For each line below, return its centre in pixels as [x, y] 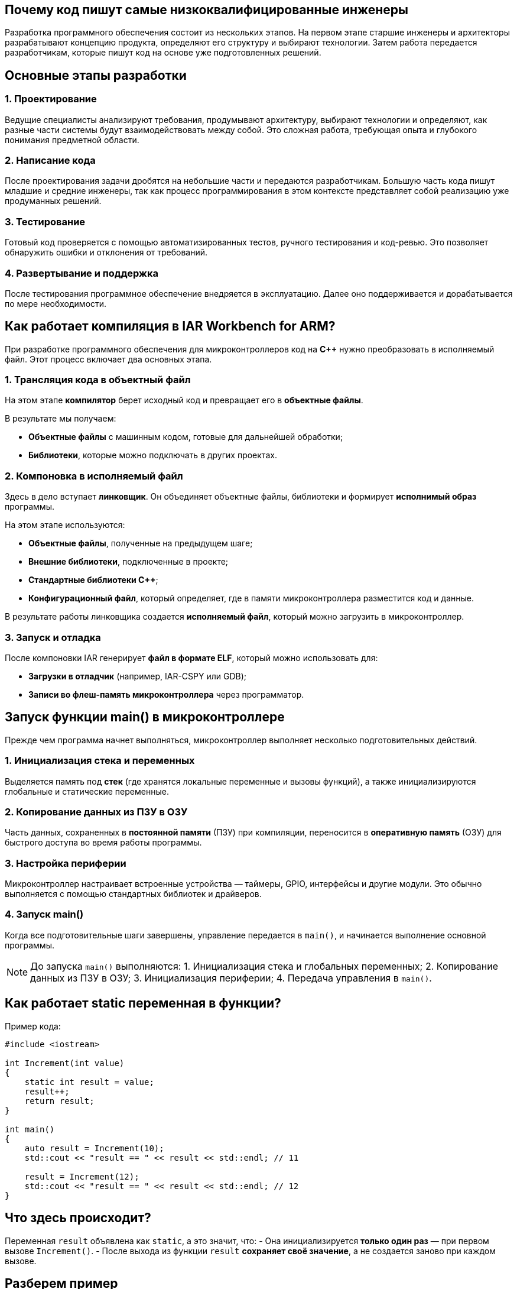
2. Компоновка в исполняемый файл [94, 476]
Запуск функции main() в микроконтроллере [145, 717]
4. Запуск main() [44, 914]
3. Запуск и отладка [53, 637]
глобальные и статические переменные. [87, 791]
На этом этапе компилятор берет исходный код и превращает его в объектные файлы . [184, 400]
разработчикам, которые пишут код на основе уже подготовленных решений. [163, 53]
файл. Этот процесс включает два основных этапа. [108, 359]
